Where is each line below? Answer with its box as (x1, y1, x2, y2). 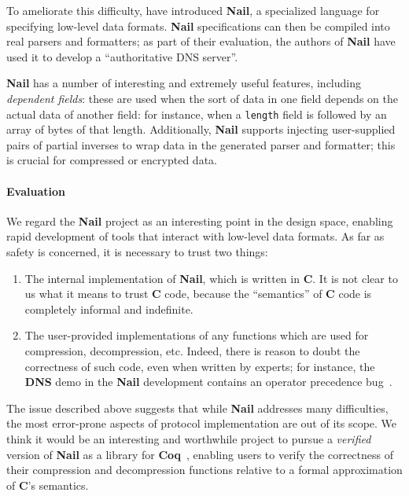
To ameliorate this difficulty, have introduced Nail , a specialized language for (6, 2, 380, 18)
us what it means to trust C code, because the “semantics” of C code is (24, 285, 372, 302)
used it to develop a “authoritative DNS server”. (6, 48, 238, 64)
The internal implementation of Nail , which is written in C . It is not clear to (24, 270, 398, 286)
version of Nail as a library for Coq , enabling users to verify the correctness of (6, 446, 394, 462)
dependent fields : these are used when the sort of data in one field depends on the (6, 90, 398, 106)
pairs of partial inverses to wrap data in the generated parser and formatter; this (6, 136, 396, 152)
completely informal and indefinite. (24, 300, 193, 317)
